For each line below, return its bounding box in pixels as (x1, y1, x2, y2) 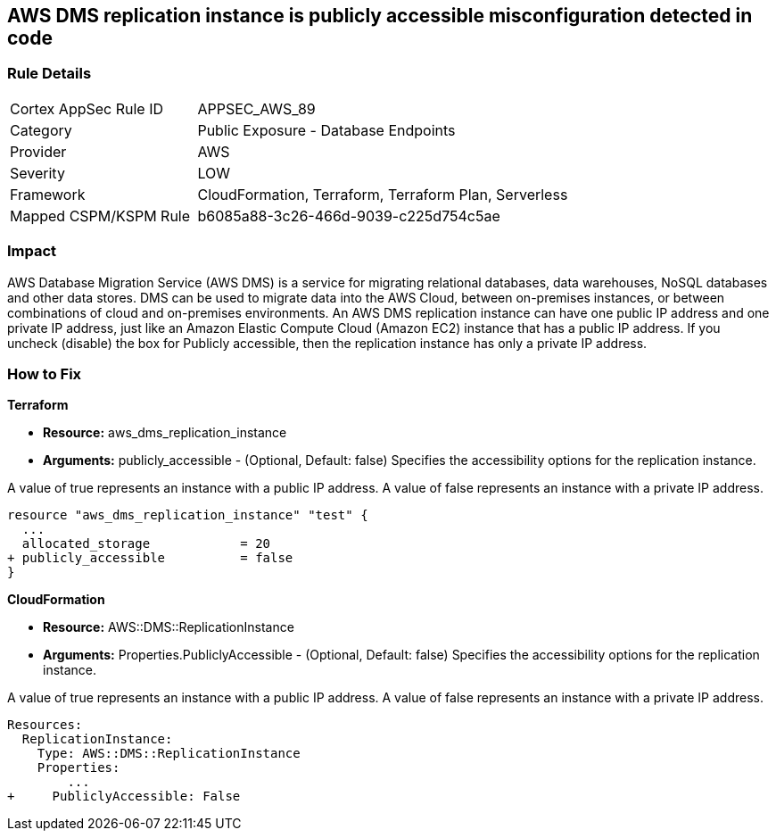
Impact (7, 242, 57, 261)
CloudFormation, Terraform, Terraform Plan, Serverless (197, 185, 568, 203)
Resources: (7, 718, 83, 733)
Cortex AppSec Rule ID (10, 99, 164, 118)
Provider (10, 142, 67, 161)
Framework (10, 185, 86, 203)
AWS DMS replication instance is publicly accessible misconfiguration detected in (7, 4, 753, 27)
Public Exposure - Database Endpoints (197, 120, 456, 139)
